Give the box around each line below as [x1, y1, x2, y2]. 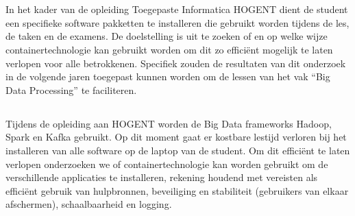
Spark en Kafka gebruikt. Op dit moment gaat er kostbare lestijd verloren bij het [5, 130, 347, 144]
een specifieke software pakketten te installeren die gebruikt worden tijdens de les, [5, 15, 350, 29]
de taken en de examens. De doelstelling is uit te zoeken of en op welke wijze [5, 29, 328, 43]
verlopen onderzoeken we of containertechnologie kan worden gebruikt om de [5, 156, 328, 171]
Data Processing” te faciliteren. [5, 82, 137, 97]
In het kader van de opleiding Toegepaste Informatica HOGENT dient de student [5, 2, 348, 16]
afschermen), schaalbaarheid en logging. [5, 197, 172, 211]
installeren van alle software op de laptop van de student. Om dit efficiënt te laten [5, 143, 350, 157]
